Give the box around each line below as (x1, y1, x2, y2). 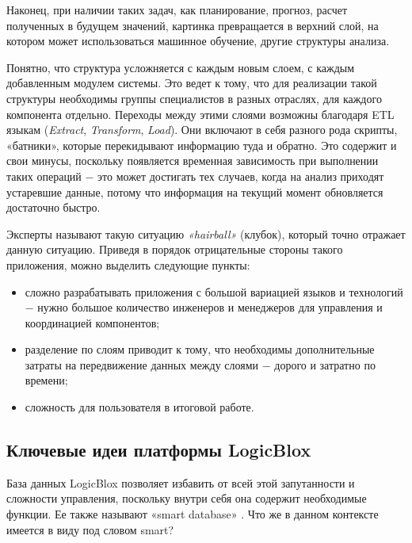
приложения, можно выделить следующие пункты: (6, 256, 250, 273)
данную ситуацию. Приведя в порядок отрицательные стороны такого (6, 241, 343, 258)
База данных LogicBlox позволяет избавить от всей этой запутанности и (6, 474, 355, 491)
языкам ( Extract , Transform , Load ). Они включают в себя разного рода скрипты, (6, 121, 398, 138)
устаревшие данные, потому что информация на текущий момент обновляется (6, 183, 383, 200)
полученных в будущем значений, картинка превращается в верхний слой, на (6, 17, 379, 33)
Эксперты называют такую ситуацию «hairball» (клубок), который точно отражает (6, 225, 406, 242)
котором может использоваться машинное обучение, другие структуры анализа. (6, 33, 390, 49)
